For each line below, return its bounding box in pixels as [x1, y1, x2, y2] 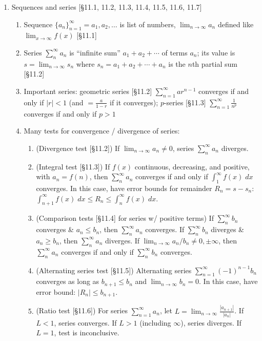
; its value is [197, 47, 235, 58]
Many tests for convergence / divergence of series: [24, 125, 180, 136]
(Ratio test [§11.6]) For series [36, 305, 128, 316]
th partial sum [192, 58, 237, 69]
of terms [162, 47, 188, 58]
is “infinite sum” [69, 47, 120, 58]
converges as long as [36, 276, 99, 287]
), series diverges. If [180, 317, 241, 328]
